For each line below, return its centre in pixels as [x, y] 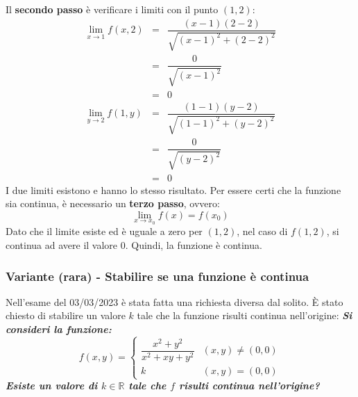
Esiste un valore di [52, 386]
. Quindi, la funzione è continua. [194, 245]
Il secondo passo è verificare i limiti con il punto [112, 9]
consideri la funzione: [59, 329]
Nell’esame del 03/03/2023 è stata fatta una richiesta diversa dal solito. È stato [174, 301]
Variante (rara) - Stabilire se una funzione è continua [157, 276]
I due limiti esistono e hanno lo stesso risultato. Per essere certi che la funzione [173, 189]
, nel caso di [262, 231]
